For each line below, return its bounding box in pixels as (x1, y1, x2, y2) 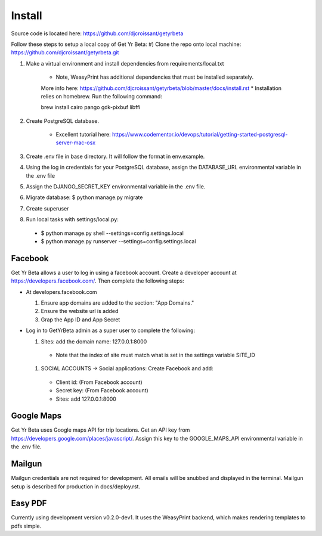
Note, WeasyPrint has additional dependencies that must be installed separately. (55, 73, 253, 80)
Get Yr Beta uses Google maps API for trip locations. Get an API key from (11, 426, 190, 433)
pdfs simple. (11, 522, 42, 529)
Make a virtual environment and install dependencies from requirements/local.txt (26, 60, 224, 67)
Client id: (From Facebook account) (55, 379, 143, 386)
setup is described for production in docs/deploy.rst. (11, 483, 140, 490)
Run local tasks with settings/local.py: (26, 216, 119, 223)
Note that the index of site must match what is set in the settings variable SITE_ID (55, 352, 256, 358)
